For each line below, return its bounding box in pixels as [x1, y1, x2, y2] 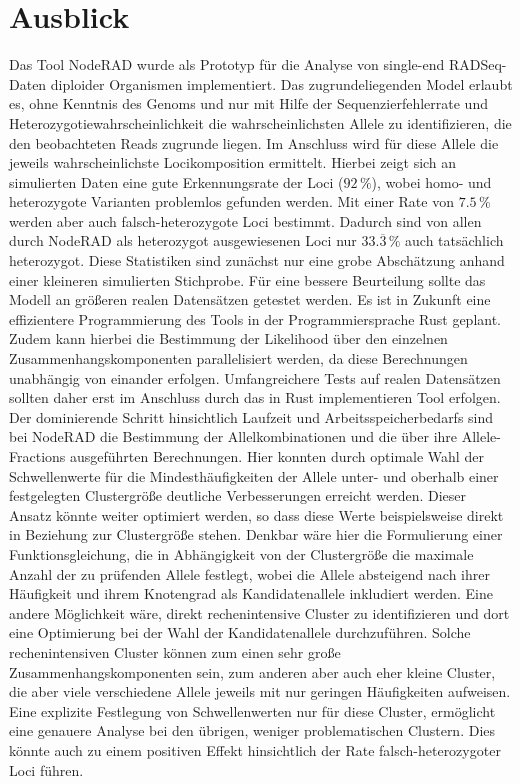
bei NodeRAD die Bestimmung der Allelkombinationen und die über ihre [9, 426, 458, 447]
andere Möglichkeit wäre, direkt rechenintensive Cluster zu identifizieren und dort [9, 602, 510, 623]
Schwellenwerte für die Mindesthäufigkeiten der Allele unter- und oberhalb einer [9, 465, 499, 486]
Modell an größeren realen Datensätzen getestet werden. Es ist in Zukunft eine [9, 289, 491, 310]
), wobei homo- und [371, 171, 492, 192]
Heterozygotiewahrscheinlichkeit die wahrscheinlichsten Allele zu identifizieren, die [9, 112, 512, 133]
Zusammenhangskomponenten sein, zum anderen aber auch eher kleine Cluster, [9, 661, 496, 682]
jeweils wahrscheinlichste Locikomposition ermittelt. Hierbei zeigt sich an [9, 152, 457, 173]
